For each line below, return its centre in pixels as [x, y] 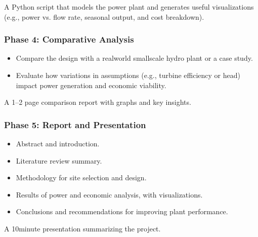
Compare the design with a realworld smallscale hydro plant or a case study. [134, 58]
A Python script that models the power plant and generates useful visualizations [129, 7]
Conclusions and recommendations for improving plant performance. [122, 211]
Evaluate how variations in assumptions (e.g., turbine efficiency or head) [128, 75]
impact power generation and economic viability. [91, 85]
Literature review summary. [59, 160]
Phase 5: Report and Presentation [75, 124]
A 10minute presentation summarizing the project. [82, 228]
